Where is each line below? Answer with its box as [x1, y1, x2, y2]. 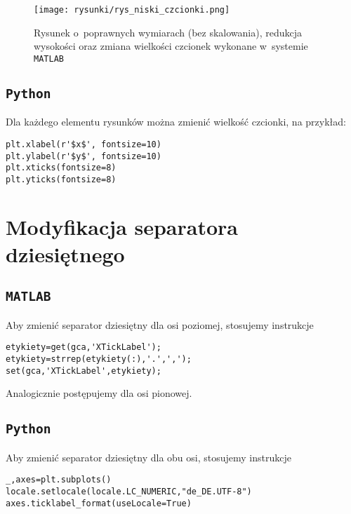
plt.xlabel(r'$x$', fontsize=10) [6, 139, 161, 149]
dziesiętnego [6, 239, 125, 268]
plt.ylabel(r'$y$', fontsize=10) [6, 151, 161, 161]
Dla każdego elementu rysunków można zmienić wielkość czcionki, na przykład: [6, 114, 346, 129]
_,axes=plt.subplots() [6, 475, 112, 485]
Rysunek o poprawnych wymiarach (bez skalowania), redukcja [34, 25, 302, 39]
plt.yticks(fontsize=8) [6, 174, 117, 184]
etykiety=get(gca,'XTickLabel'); [6, 342, 161, 353]
